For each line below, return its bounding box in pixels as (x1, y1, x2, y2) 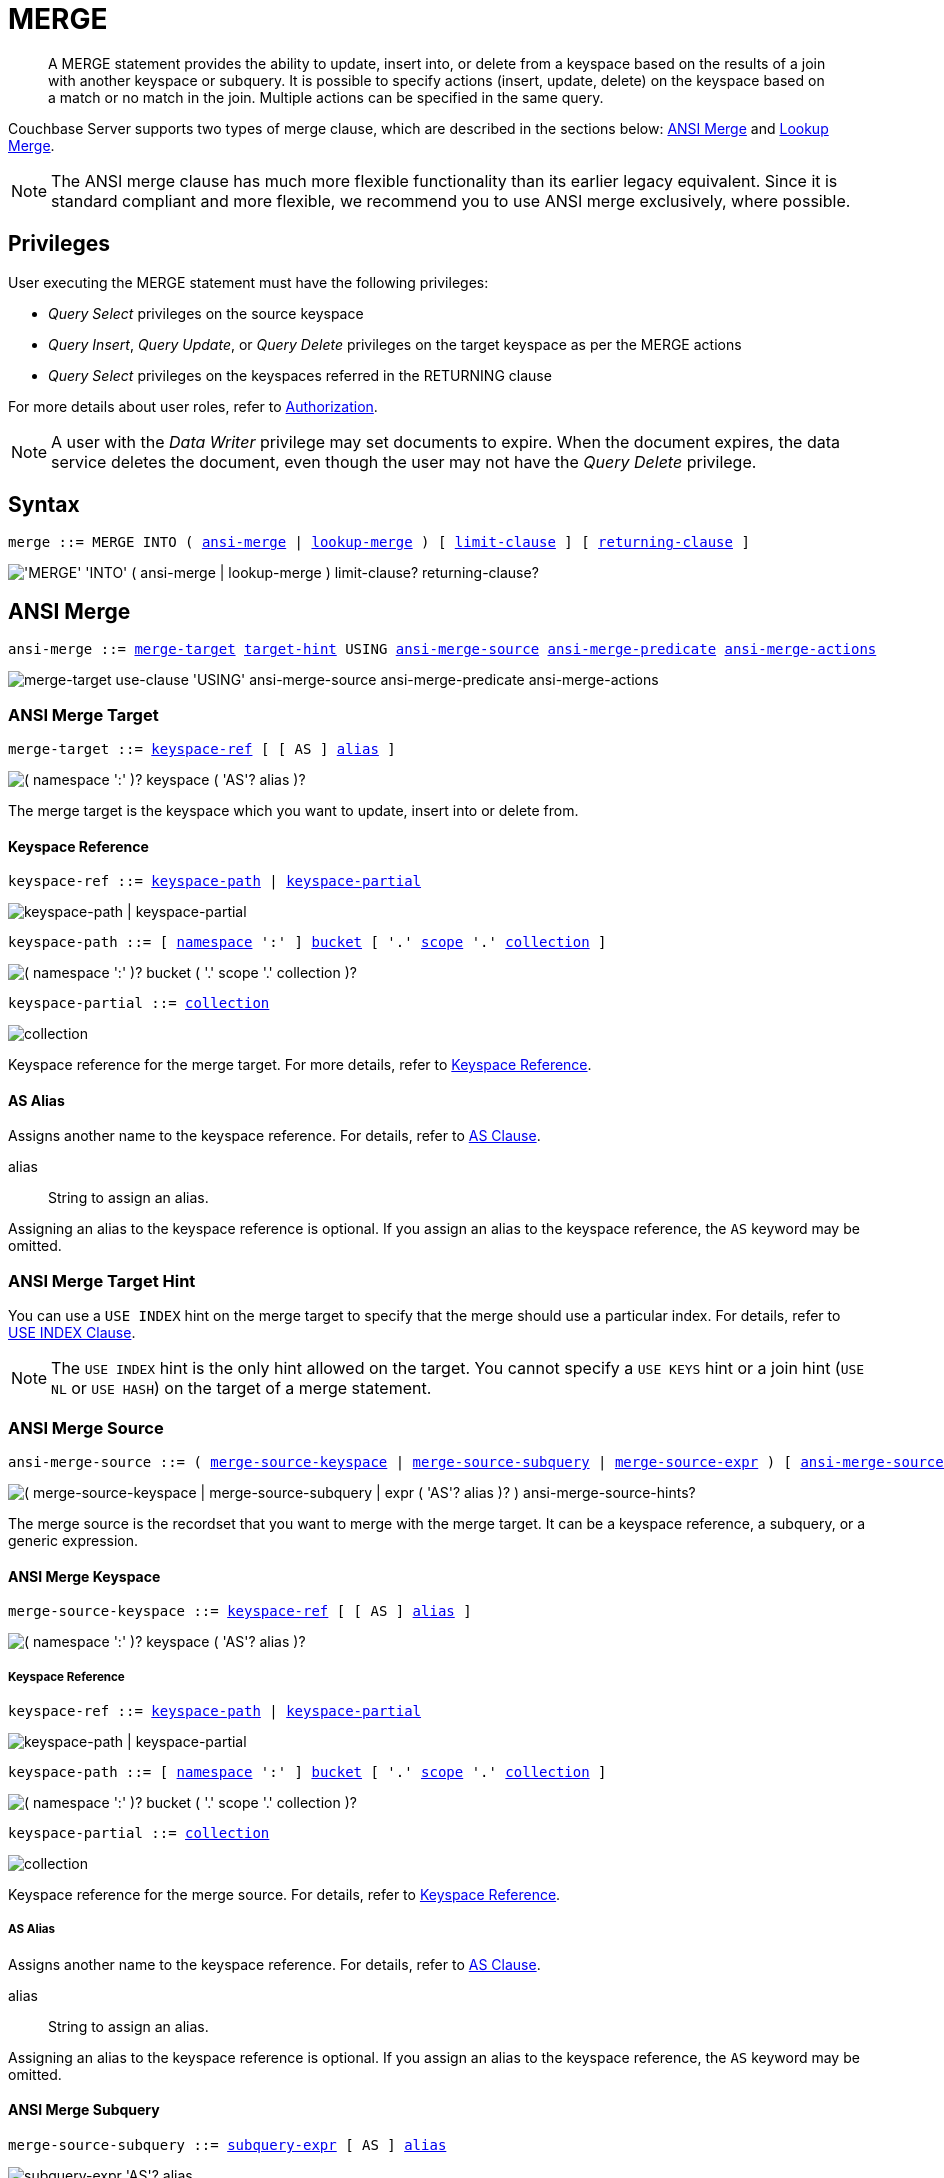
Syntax (8, 492, 80, 518)
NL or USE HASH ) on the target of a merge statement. (51, 1378, 432, 1399)
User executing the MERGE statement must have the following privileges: (8, 273, 489, 291)
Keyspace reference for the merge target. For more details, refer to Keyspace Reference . (8, 1056, 592, 1074)
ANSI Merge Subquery (8, 2101, 160, 2119)
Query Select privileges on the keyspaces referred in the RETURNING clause (48, 366, 552, 384)
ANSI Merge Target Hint (8, 1270, 196, 1291)
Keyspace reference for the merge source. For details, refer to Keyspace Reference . (8, 1885, 561, 1903)
